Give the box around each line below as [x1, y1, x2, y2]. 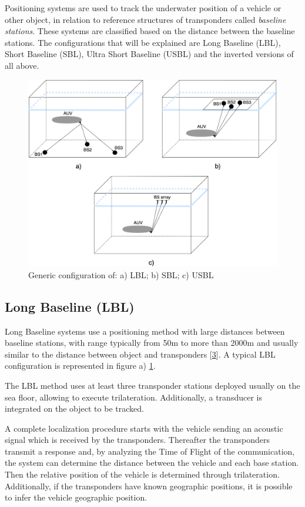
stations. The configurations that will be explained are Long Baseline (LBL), [5, 36, 281, 48]
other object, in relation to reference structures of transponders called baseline [5, 13, 286, 25]
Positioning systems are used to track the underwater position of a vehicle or [5, 2, 281, 14]
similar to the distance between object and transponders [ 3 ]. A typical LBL [5, 348, 276, 360]
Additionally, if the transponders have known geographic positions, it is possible [5, 479, 293, 492]
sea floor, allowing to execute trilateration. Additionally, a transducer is [5, 391, 262, 403]
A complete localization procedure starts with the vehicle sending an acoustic [5, 422, 283, 434]
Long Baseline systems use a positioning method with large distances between [5, 325, 285, 337]
